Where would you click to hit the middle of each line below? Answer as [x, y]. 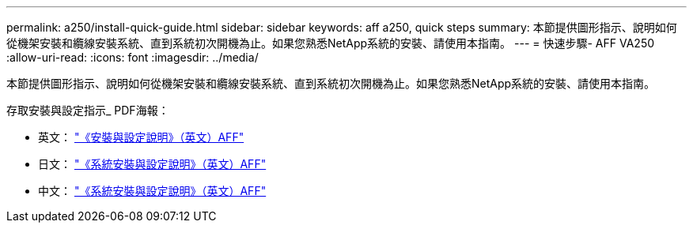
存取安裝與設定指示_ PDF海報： [88, 110]
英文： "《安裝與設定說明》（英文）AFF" [141, 137]
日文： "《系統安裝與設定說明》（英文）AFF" [152, 164]
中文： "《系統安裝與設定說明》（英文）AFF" [152, 191]
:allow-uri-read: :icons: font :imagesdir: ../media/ [133, 57]
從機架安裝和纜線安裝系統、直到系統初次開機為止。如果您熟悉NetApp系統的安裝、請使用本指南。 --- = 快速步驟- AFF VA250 [331, 43]
